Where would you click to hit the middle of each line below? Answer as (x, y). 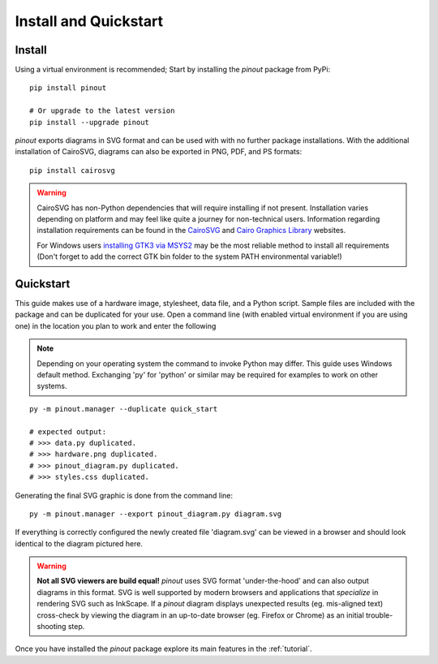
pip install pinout (68, 88)
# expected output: (68, 431)
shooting (52, 627)
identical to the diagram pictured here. (79, 543)
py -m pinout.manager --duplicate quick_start (124, 409)
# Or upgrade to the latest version (102, 111)
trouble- (379, 615)
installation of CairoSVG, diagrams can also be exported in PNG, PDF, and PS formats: (159, 152)
